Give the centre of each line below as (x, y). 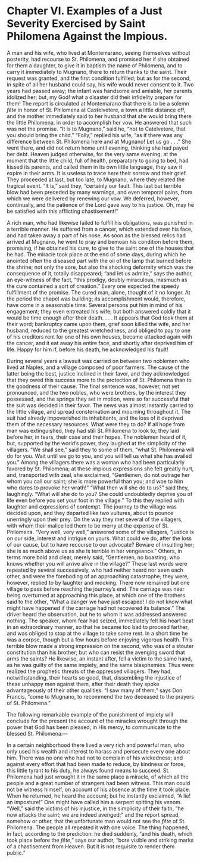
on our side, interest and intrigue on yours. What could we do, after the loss (99, 538)
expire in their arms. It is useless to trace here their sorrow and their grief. (97, 173)
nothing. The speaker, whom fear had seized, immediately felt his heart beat (100, 621)
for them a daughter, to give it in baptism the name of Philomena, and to (95, 65)
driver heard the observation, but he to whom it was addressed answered (97, 614)
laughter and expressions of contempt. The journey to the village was (92, 506)
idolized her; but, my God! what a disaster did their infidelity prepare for (94, 97)
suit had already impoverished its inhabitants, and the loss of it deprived (95, 418)
